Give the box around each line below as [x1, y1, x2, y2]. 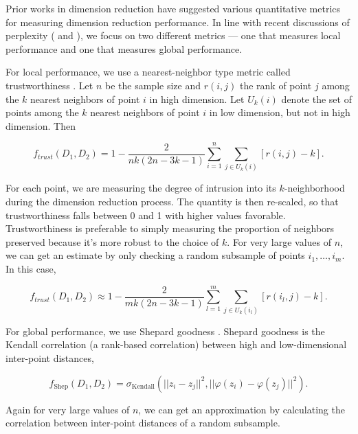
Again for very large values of [5, 402, 130, 416]
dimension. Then [5, 118, 76, 133]
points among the [5, 105, 79, 119]
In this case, [5, 262, 56, 276]
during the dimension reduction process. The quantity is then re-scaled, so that [5, 194, 339, 209]
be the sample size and [105, 78, 201, 92]
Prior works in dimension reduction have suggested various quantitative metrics [5, 1, 341, 15]
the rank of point [239, 78, 312, 92]
